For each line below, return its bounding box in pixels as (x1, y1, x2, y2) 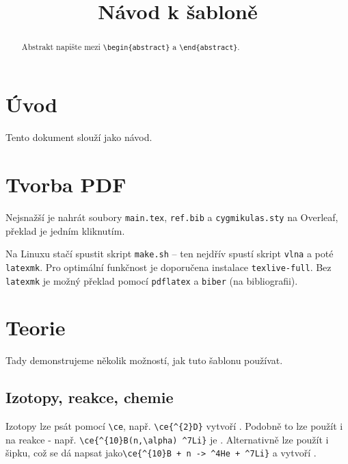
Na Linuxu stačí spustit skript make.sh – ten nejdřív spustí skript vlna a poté (5, 246, 334, 261)
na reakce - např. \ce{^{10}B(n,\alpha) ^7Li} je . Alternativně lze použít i (5, 432, 329, 446)
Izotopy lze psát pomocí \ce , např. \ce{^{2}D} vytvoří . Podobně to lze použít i (5, 419, 343, 433)
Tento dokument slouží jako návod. (5, 130, 152, 144)
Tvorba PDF (5, 170, 126, 198)
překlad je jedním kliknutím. (5, 223, 125, 237)
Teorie (5, 313, 66, 341)
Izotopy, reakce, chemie (5, 387, 174, 408)
